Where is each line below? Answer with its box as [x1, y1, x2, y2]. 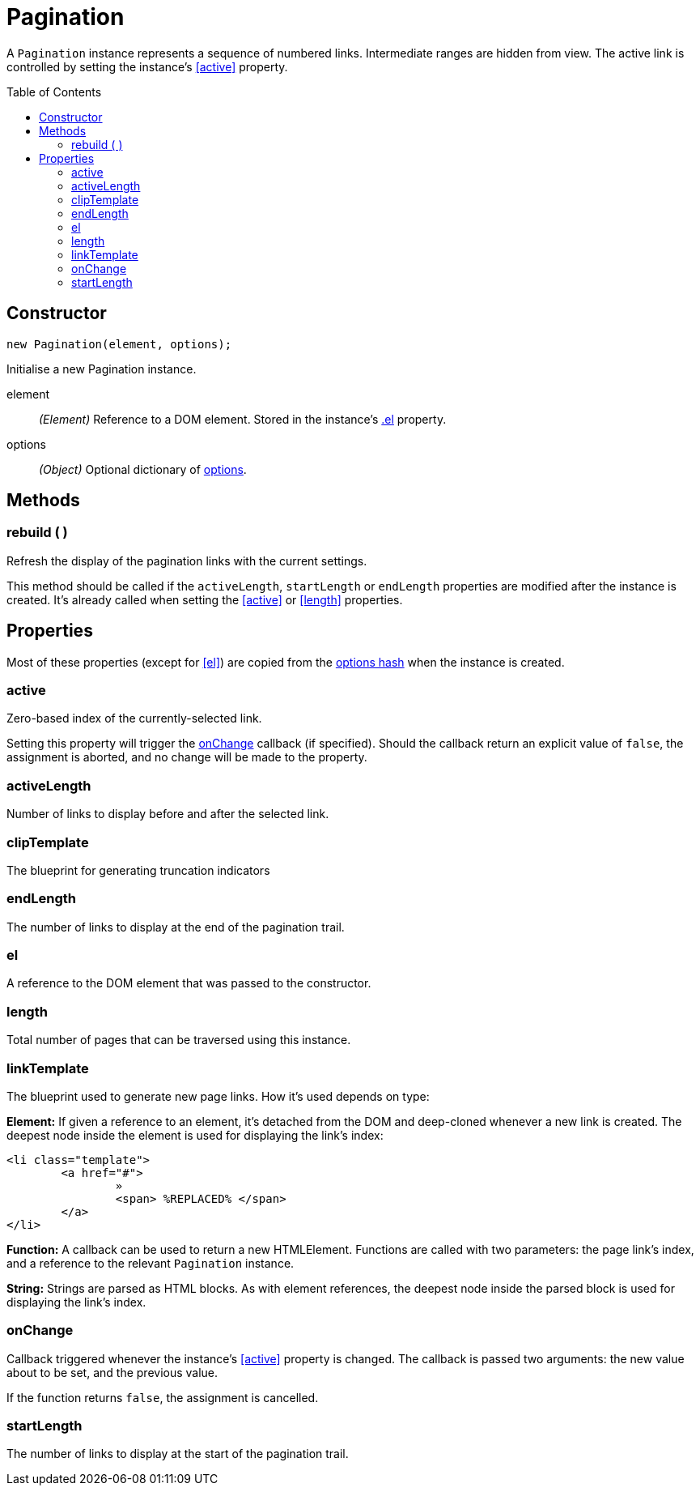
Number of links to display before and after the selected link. [6, 807, 329, 821]
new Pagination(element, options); [6, 337, 232, 351]
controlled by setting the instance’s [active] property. [6, 59, 288, 74]
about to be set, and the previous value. [6, 1365, 218, 1379]
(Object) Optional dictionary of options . [39, 462, 247, 476]
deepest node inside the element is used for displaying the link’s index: [6, 1128, 384, 1142]
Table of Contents [6, 84, 102, 99]
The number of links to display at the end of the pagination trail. [6, 919, 345, 934]
